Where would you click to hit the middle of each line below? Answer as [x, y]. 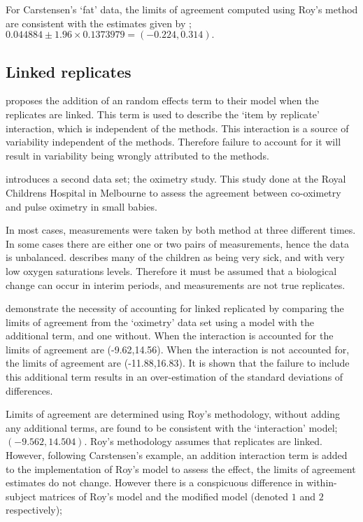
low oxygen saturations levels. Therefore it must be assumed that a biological [171, 270]
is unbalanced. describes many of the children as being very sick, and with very [175, 257]
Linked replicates [69, 71]
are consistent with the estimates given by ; [99, 23]
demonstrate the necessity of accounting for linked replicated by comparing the [175, 308]
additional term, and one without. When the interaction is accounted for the [170, 336]
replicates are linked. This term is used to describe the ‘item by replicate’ [163, 114]
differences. [29, 390]
